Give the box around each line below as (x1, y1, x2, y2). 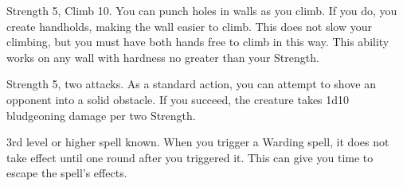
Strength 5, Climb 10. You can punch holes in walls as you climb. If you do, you (6, 2, 397, 18)
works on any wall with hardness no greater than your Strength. (6, 48, 319, 65)
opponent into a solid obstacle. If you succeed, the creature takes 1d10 (6, 91, 350, 107)
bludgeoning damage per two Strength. (6, 107, 196, 123)
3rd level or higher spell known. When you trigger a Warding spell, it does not (6, 134, 389, 150)
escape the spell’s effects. (6, 165, 127, 181)
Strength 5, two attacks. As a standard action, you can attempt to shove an (6, 76, 376, 92)
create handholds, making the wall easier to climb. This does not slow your (6, 17, 372, 34)
